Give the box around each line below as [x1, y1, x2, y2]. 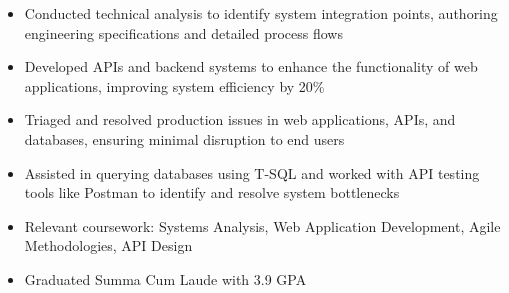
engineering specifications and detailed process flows [24, 22, 343, 43]
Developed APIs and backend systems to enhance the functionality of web [24, 56, 478, 77]
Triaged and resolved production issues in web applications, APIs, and [24, 109, 456, 130]
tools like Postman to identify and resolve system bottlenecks [24, 182, 400, 203]
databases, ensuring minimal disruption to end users [24, 128, 345, 149]
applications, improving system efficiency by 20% [24, 75, 325, 96]
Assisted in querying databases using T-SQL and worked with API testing [24, 162, 480, 183]
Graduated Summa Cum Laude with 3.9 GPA [24, 268, 307, 289]
